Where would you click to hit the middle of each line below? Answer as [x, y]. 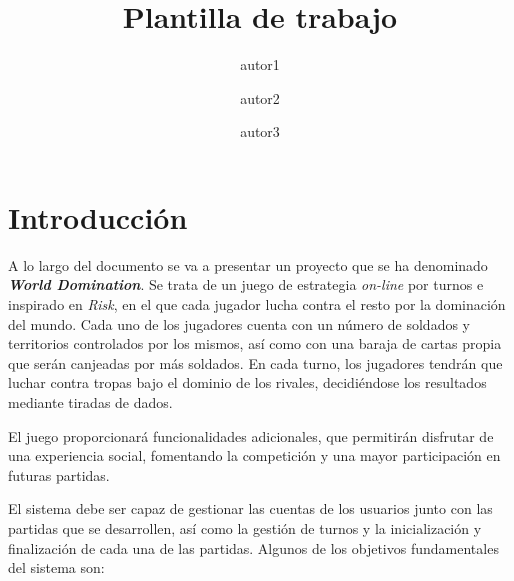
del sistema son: [56, 567]
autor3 [260, 131]
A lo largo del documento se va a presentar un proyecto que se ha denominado [248, 264]
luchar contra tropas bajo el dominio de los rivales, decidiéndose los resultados [247, 382]
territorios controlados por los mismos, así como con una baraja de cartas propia [255, 343]
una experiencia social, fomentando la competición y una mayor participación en [254, 455]
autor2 [260, 97]
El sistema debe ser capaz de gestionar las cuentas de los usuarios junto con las [250, 508]
